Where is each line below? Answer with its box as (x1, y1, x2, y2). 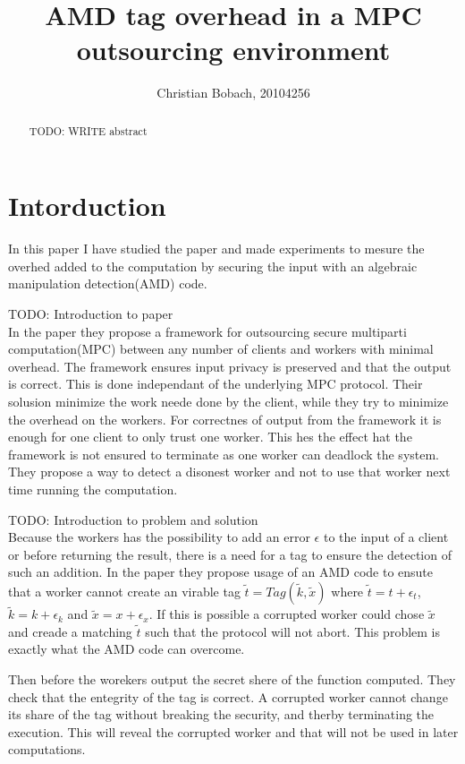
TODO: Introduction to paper (8, 305, 173, 323)
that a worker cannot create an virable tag (8, 581, 241, 600)
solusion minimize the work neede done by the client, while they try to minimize (8, 392, 449, 411)
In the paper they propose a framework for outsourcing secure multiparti (8, 322, 407, 340)
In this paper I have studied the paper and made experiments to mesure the (8, 239, 425, 258)
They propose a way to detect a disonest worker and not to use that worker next (8, 462, 451, 481)
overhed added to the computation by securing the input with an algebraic (8, 256, 418, 275)
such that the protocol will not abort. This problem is (145, 622, 441, 640)
